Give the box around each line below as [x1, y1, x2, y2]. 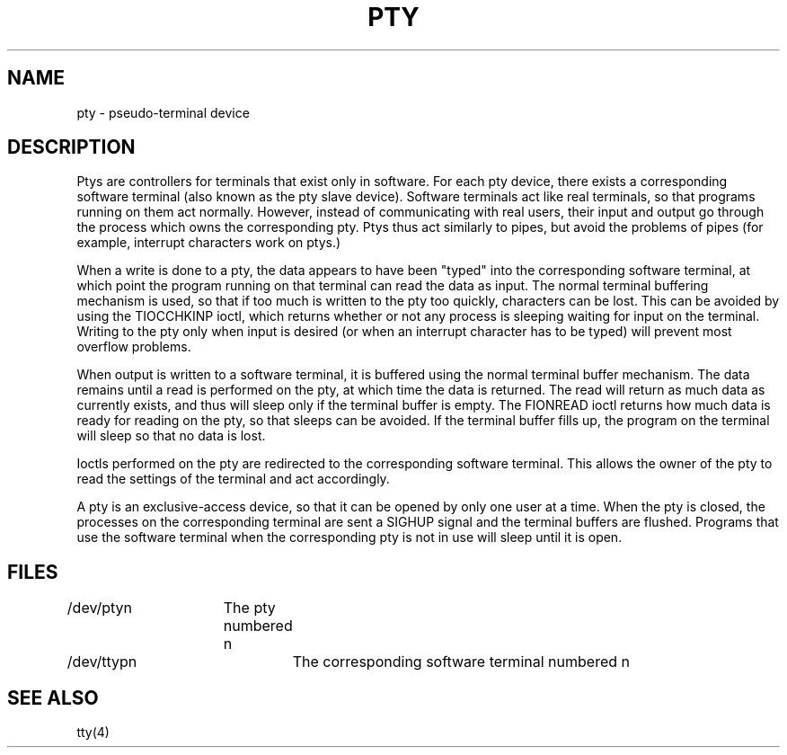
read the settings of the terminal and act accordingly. [76, 471, 390, 487]
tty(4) [76, 724, 110, 741]
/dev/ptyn [66, 599, 133, 617]
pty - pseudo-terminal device [76, 104, 250, 120]
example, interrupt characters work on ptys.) [76, 235, 341, 251]
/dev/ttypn [66, 653, 137, 671]
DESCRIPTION [7, 136, 136, 159]
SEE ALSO [7, 686, 99, 709]
